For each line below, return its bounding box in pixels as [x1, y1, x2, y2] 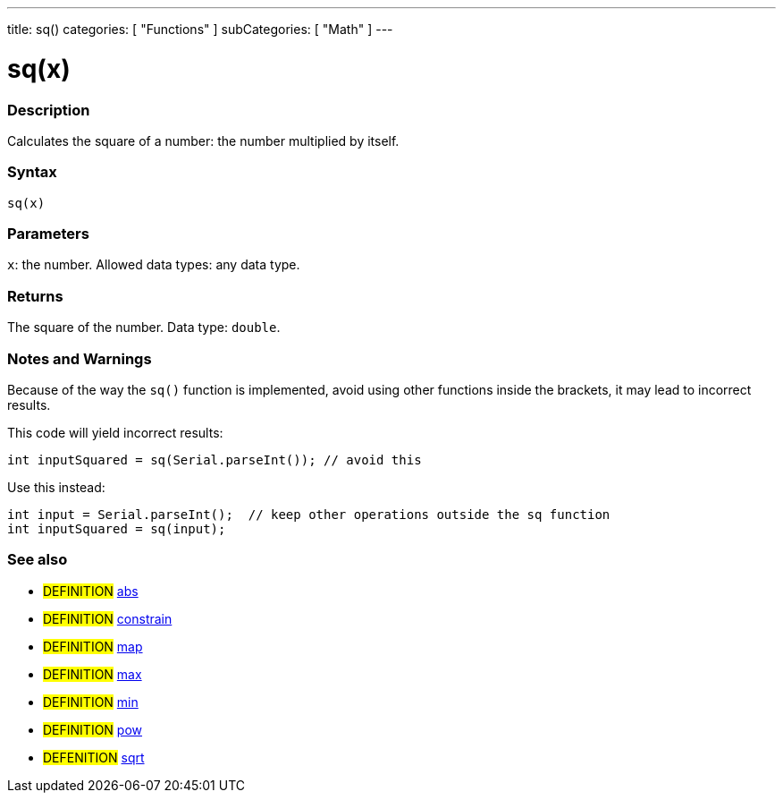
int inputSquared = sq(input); [7, 521, 226, 536]
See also [7, 550, 68, 569]
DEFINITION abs [43, 583, 139, 599]
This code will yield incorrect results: [7, 424, 223, 440]
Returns [7, 286, 63, 305]
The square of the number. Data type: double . [7, 319, 281, 336]
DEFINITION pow [43, 721, 143, 737]
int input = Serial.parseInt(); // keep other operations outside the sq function [7, 506, 610, 522]
